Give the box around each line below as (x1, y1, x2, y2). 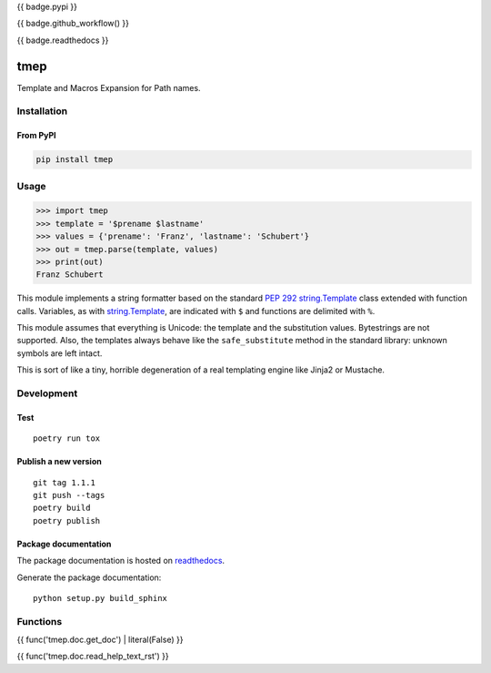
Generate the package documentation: (16, 572, 162, 583)
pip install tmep (35, 155, 114, 165)
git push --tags (33, 490, 105, 500)
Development (16, 387, 78, 400)
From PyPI (16, 130, 56, 141)
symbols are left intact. (16, 347, 103, 359)
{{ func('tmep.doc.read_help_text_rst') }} (16, 651, 169, 662)
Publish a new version (16, 456, 102, 467)
